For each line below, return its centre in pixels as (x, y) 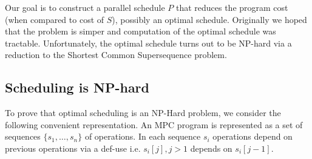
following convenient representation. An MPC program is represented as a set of (154, 124)
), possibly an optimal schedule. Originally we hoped (209, 19)
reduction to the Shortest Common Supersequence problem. (116, 55)
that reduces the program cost (232, 7)
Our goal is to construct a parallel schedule (85, 7)
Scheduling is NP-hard (77, 87)
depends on (211, 148)
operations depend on (253, 136)
